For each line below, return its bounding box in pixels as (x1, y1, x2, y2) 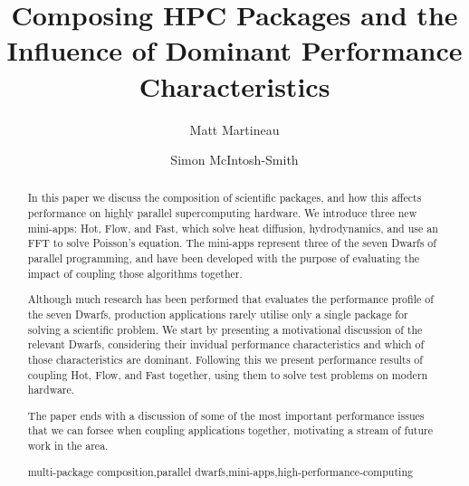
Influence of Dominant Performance (6, 32, 463, 69)
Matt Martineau (189, 119, 280, 138)
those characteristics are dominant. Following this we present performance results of (27, 351, 423, 367)
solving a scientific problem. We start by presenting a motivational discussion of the (27, 321, 423, 337)
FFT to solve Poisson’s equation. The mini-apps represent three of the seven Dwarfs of (27, 235, 436, 251)
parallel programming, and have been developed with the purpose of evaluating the (27, 251, 420, 266)
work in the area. (27, 438, 109, 453)
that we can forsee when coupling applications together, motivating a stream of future (27, 423, 434, 438)
